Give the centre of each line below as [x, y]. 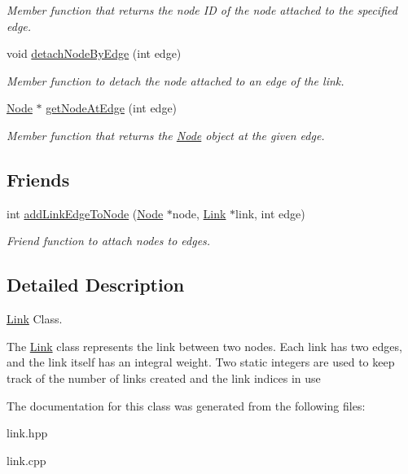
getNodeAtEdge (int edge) [112, 108]
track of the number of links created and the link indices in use [164, 377]
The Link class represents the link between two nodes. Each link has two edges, [204, 346]
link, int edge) [270, 213]
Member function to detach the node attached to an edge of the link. [175, 80]
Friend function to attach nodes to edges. [109, 241]
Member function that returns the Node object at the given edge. [166, 135]
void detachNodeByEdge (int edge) [94, 53]
